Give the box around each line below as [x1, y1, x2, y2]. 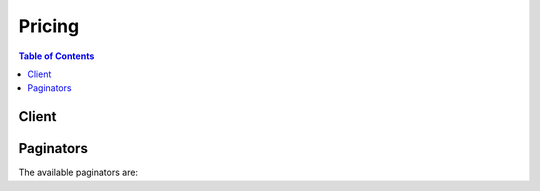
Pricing [18, 15, 80, 37]
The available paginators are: [18, 166, 139, 179]
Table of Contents [18, 50, 95, 62]
